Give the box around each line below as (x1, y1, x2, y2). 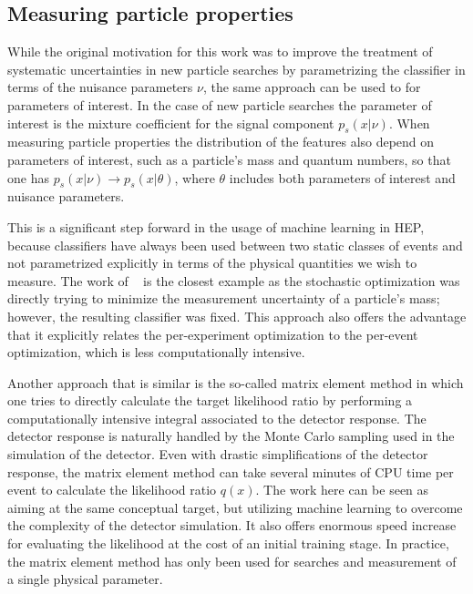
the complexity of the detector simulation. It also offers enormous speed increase (7, 516, 457, 535)
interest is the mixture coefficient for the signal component (7, 113, 334, 132)
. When (388, 113, 430, 132)
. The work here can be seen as (255, 480, 429, 499)
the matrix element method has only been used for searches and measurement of (7, 551, 457, 570)
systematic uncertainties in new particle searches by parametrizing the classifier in (7, 59, 466, 78)
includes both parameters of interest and (229, 168, 456, 187)
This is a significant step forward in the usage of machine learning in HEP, (7, 217, 425, 236)
